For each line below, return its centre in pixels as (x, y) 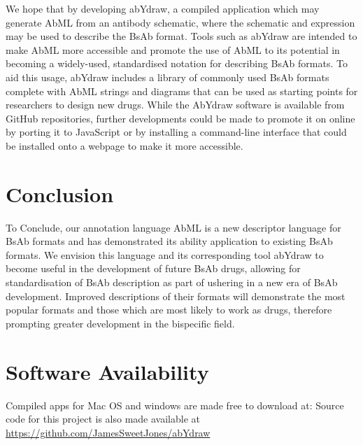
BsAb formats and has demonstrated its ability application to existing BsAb (169, 241)
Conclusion (60, 193)
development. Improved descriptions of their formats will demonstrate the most (176, 296)
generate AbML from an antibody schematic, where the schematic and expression (180, 22)
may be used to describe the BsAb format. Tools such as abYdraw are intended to (181, 36)
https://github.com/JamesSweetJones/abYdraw (108, 432)
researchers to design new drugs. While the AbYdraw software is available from (175, 105)
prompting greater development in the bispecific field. (120, 323)
